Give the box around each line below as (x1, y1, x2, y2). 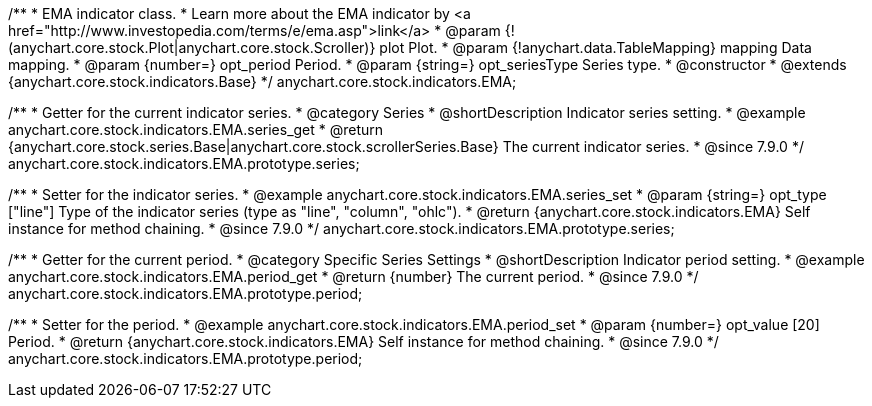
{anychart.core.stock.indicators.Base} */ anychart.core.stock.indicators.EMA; (8, 73, 517, 90)
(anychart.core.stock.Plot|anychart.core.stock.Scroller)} (8, 39, 376, 56)
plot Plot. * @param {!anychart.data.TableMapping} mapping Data (379, 39, 812, 56)
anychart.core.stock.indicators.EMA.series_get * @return (8, 121, 384, 138)
